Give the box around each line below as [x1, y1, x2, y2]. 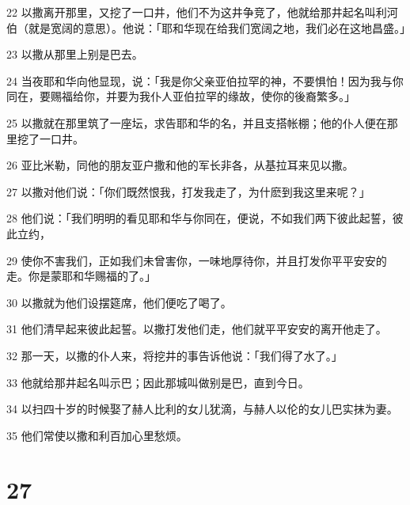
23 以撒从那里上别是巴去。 [6, 46, 143, 63]
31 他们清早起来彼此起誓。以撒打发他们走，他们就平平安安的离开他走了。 [6, 321, 387, 337]
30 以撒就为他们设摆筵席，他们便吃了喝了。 [6, 294, 232, 310]
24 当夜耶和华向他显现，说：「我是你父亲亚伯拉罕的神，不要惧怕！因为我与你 [6, 72, 404, 89]
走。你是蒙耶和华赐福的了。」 [6, 268, 156, 284]
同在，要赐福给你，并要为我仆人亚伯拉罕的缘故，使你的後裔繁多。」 [6, 88, 355, 104]
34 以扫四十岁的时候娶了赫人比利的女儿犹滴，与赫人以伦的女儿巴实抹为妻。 [6, 401, 398, 417]
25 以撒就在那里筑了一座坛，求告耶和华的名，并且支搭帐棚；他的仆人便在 [6, 114, 387, 131]
